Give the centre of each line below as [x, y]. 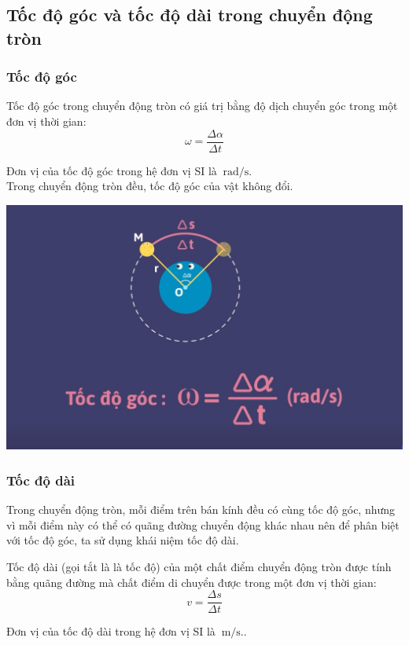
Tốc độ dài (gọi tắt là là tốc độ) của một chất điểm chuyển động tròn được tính [199, 566]
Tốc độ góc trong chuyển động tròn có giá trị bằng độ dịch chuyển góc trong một [202, 106]
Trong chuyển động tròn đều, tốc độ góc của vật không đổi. [150, 186]
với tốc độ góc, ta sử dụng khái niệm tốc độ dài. [123, 540]
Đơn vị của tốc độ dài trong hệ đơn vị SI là [111, 631]
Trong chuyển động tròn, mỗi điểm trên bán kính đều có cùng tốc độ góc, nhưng [201, 509]
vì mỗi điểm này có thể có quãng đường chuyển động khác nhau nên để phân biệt [203, 524]
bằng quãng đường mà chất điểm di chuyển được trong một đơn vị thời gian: [192, 582]
